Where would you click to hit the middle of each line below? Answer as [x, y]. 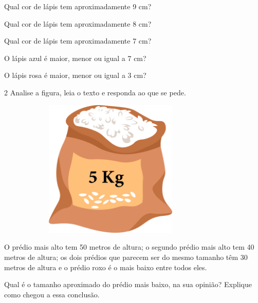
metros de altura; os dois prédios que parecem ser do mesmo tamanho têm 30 [126, 257]
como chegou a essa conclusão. [52, 294]
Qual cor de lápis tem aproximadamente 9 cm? [78, 6]
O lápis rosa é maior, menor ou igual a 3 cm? [75, 75]
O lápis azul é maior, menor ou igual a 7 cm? [75, 58]
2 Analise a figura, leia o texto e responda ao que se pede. [95, 92]
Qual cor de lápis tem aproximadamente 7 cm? [78, 41]
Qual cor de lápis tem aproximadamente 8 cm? [78, 23]
